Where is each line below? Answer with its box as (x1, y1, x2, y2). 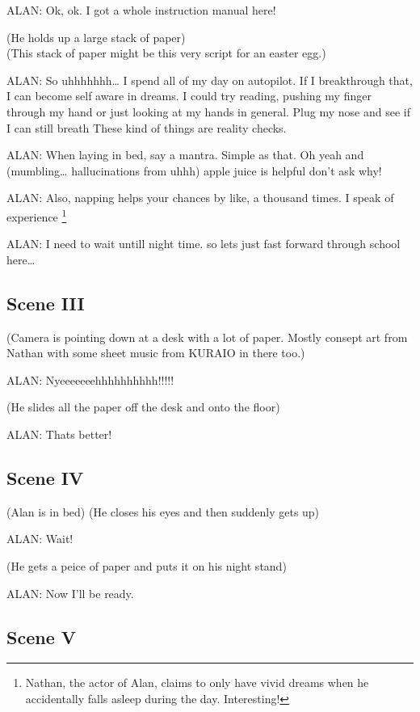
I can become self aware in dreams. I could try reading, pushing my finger (6, 87, 372, 104)
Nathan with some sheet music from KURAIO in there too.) (6, 344, 305, 361)
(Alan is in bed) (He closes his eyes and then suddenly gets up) (6, 503, 320, 520)
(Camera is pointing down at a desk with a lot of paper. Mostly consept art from (6, 328, 408, 345)
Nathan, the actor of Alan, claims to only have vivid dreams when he (25, 674, 369, 691)
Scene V (6, 624, 76, 649)
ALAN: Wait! (6, 530, 73, 547)
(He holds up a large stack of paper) (6, 28, 186, 45)
